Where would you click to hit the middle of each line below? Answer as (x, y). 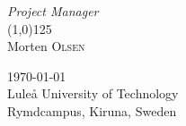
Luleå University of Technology (93, 93)
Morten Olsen (46, 46)
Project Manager (53, 11)
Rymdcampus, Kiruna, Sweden (92, 110)
